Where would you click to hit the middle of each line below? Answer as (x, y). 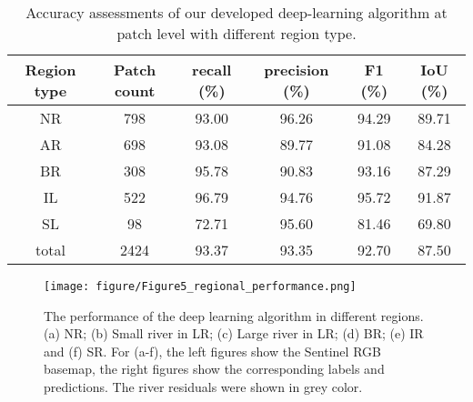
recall (212, 70)
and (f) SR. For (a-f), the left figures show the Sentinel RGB (212, 351)
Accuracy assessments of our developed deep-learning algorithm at (236, 12)
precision (297, 70)
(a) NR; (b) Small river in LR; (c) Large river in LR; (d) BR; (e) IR (234, 333)
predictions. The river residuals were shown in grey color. (203, 387)
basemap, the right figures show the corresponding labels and (214, 369)
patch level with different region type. (236, 33)
